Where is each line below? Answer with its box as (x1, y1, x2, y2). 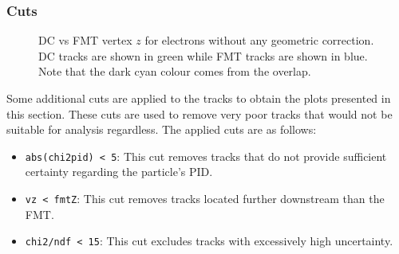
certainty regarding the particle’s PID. (25, 163, 213, 180)
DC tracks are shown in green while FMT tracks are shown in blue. (38, 47, 368, 64)
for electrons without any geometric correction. (144, 32, 374, 49)
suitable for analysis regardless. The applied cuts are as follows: (6, 121, 317, 138)
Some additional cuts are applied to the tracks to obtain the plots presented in (6, 90, 391, 106)
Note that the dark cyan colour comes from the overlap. (38, 63, 311, 80)
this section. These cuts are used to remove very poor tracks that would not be (6, 105, 393, 122)
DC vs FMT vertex (38, 32, 132, 49)
